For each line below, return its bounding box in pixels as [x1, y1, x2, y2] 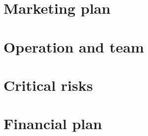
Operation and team [3, 36, 144, 56]
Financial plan [3, 113, 102, 134]
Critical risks [3, 75, 93, 95]
